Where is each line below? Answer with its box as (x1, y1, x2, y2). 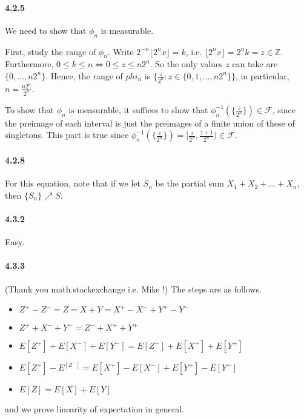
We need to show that (5, 24, 87, 36)
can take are (232, 58, 278, 70)
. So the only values (150, 58, 223, 70)
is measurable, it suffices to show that (68, 103, 208, 116)
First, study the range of (5, 45, 96, 58)
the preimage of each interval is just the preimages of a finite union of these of (5, 116, 295, 129)
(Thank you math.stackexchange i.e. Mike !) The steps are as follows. (5, 282, 262, 295)
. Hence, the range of (45, 69, 123, 82)
